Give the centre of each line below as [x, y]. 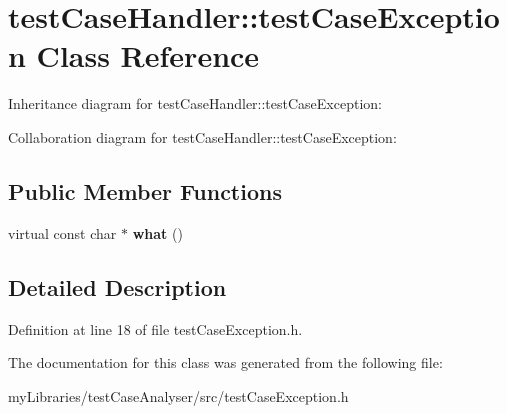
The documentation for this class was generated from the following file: [225, 362]
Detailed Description [117, 286]
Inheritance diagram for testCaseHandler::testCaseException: [195, 103]
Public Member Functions [145, 190]
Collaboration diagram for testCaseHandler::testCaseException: [202, 136]
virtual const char [62, 232]
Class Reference [148, 55]
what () [157, 232]
